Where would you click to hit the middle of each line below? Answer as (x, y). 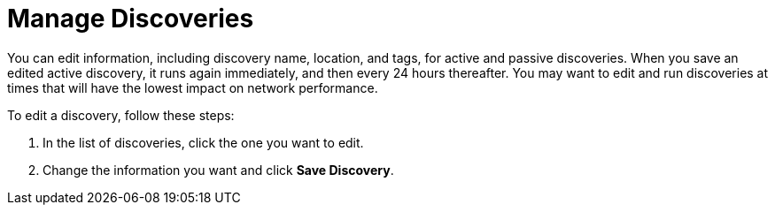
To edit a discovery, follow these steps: (121, 115)
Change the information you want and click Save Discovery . (218, 170)
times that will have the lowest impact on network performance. (193, 87)
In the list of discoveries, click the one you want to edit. (203, 142)
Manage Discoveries (131, 19)
